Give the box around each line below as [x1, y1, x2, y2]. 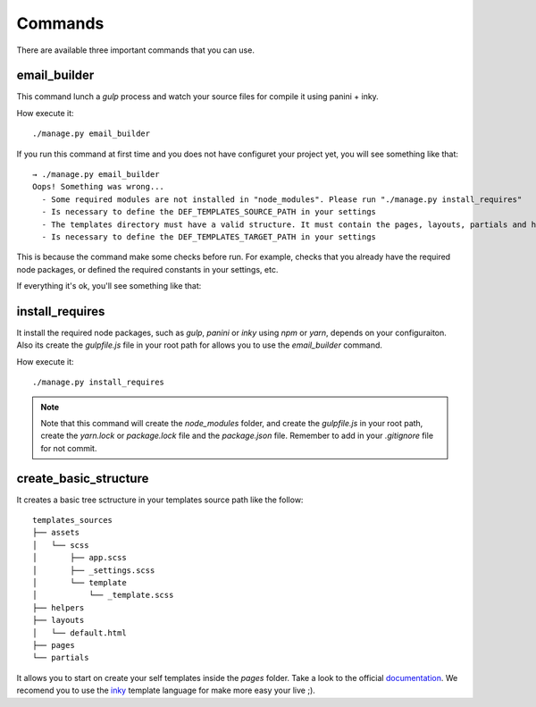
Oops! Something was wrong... [32, 181, 165, 192]
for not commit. [40, 442, 97, 453]
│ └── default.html [32, 627, 127, 638]
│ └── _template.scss [32, 590, 174, 601]
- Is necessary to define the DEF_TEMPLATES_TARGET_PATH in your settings [41, 231, 377, 241]
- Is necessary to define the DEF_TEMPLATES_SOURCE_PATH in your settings [41, 206, 377, 217]
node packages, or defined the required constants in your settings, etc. [16, 264, 279, 274]
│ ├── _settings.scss [32, 565, 155, 576]
